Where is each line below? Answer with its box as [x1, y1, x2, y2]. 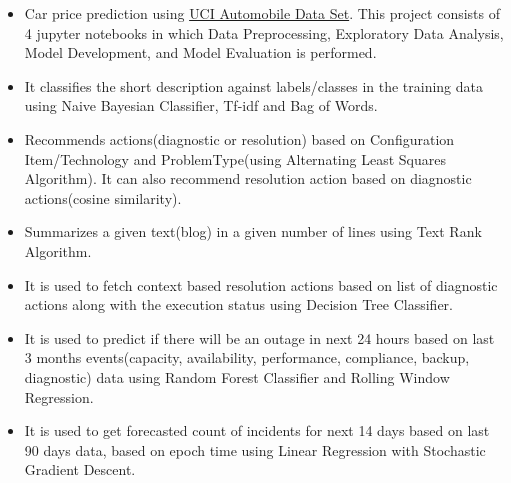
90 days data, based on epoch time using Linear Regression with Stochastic [24, 439, 486, 460]
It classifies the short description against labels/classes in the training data [24, 75, 484, 96]
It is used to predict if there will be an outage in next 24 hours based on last [24, 327, 495, 348]
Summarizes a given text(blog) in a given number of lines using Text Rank [24, 221, 482, 242]
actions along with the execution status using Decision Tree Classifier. [24, 294, 453, 315]
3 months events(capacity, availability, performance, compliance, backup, [24, 347, 470, 368]
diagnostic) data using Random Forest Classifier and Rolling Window [24, 366, 450, 387]
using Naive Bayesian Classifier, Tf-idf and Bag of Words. [24, 95, 378, 116]
